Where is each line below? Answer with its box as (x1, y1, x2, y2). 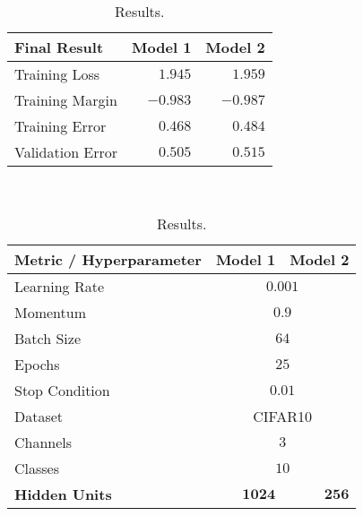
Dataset (14, 405, 64, 426)
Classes (14, 457, 60, 478)
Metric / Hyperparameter (14, 248, 202, 270)
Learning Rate (14, 275, 105, 297)
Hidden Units (14, 483, 112, 504)
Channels (14, 431, 73, 452)
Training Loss (14, 64, 100, 84)
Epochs (14, 353, 60, 374)
